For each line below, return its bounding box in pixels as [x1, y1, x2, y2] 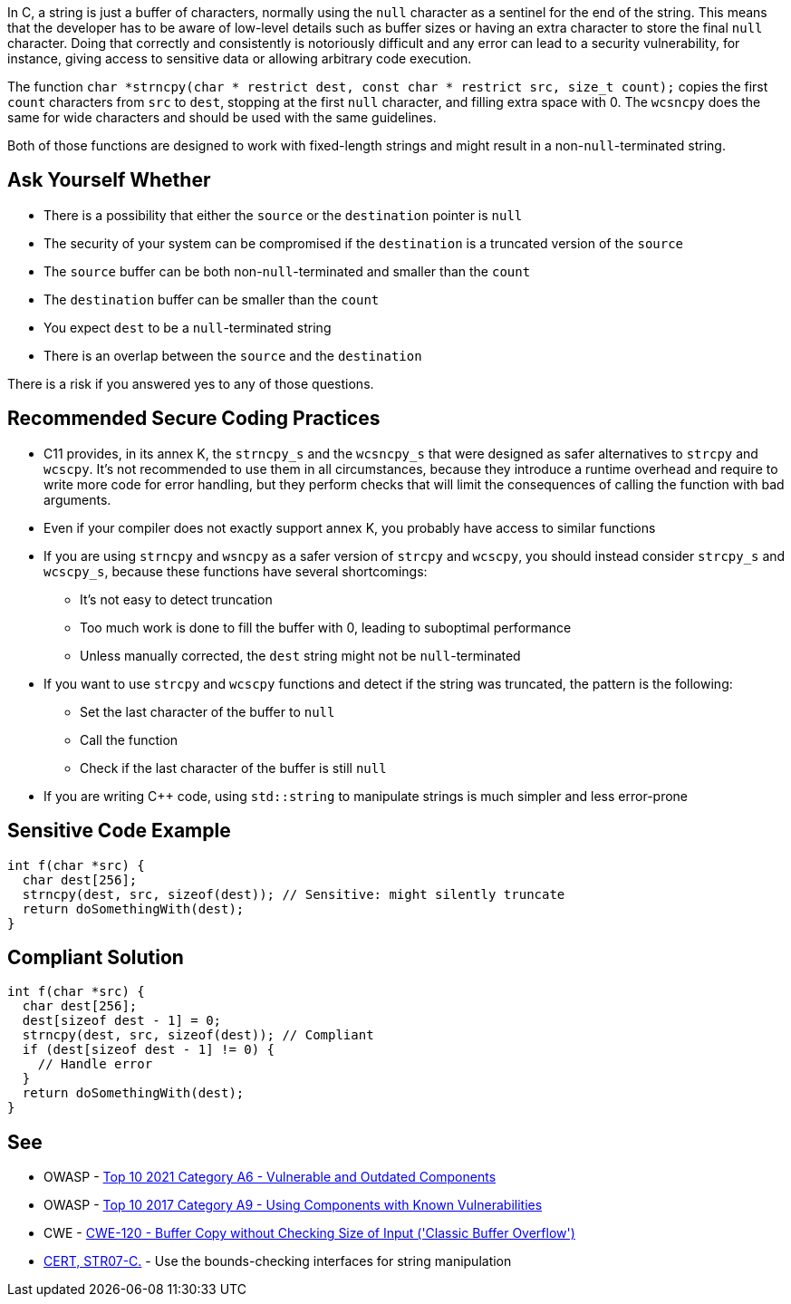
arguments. [43, 491, 111, 507]
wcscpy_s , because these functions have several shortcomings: [43, 563, 428, 579]
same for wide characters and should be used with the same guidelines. [7, 110, 437, 125]
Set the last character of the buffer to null [80, 703, 335, 720]
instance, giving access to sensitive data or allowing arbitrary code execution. [7, 51, 472, 66]
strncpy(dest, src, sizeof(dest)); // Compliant [22, 1028, 374, 1043]
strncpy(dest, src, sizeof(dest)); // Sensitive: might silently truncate [22, 886, 565, 902]
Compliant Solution [7, 945, 184, 969]
